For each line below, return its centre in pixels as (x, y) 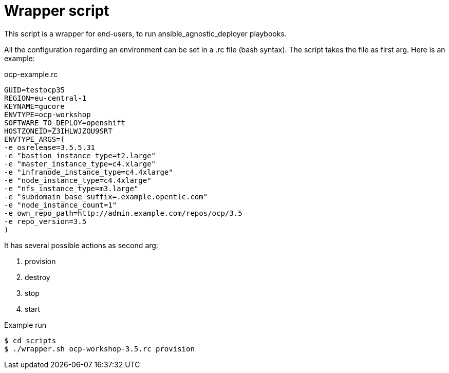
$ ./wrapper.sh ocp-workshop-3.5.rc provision (99, 349)
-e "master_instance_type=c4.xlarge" (80, 164)
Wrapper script (57, 11)
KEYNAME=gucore (35, 106)
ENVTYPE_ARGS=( (35, 139)
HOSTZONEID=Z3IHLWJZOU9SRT (58, 131)
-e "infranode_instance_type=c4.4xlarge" (89, 172)
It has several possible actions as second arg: (81, 245)
